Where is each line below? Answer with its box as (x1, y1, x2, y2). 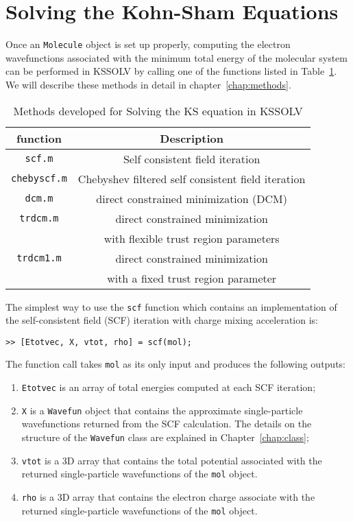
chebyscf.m (11, 173, 67, 185)
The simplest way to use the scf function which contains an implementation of (5, 299, 337, 313)
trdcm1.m (16, 252, 62, 264)
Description (160, 130, 223, 146)
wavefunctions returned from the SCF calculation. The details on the (21, 416, 312, 431)
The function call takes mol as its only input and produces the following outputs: (5, 357, 346, 371)
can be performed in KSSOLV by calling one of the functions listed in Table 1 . (5, 64, 337, 78)
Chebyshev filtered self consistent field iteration (77, 170, 306, 187)
